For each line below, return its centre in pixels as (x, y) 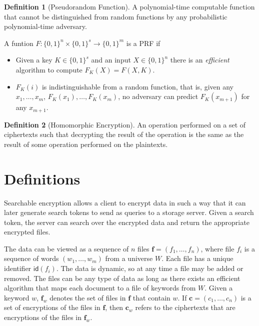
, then (114, 307)
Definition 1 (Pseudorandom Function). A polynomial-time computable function (129, 6)
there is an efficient (200, 60)
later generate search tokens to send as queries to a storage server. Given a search (129, 212)
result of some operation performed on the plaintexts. (86, 144)
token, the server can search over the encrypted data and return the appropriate (127, 222)
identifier (18, 268)
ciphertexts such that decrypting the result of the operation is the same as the (124, 134)
